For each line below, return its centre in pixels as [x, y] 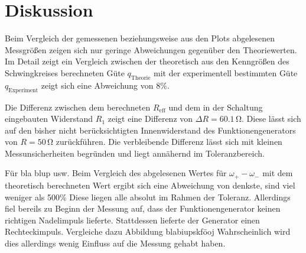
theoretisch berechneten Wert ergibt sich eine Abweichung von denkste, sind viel [150, 185]
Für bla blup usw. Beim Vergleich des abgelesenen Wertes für [116, 173]
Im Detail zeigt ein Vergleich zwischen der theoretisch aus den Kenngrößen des [147, 61]
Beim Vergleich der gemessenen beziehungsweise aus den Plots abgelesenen [140, 38]
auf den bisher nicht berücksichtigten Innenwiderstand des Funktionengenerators [150, 130]
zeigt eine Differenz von [150, 119]
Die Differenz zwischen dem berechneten [78, 107]
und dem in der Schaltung [216, 107]
